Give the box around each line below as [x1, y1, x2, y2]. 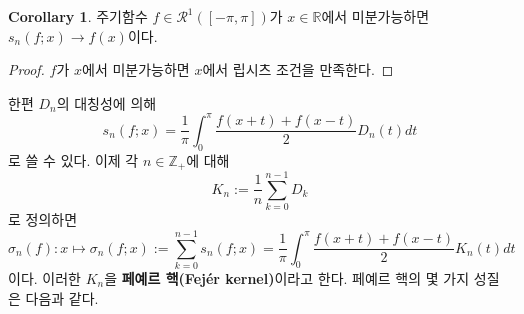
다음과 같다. [25, 287, 99, 308]
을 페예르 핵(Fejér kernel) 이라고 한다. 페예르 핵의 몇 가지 [104, 267, 470, 288]
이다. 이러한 [8, 267, 81, 288]
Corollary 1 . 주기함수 [8, 6, 148, 26]
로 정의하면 [8, 209, 78, 230]
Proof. [8, 59, 45, 80]
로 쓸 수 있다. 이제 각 [8, 149, 139, 170]
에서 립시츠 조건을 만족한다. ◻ [202, 59, 394, 80]
